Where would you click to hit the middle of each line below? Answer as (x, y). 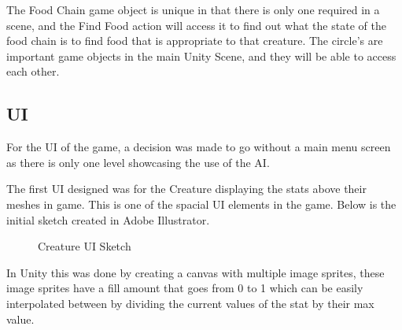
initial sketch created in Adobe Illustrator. (108, 219)
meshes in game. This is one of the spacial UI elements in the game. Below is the (201, 204)
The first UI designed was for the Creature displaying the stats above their (186, 189)
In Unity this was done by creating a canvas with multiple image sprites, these (195, 272)
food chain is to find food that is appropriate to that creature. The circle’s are (195, 41)
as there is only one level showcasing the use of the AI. (138, 162)
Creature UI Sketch (85, 246)
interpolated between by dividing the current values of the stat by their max (190, 303)
